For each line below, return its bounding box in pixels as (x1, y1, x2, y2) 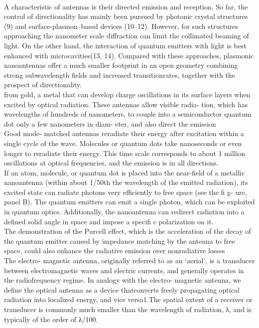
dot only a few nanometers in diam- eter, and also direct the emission (4, 118, 216, 129)
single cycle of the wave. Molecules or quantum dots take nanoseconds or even (4, 138, 242, 148)
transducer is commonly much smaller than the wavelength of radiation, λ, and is (4, 304, 252, 314)
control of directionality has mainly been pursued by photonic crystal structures (4, 11, 248, 21)
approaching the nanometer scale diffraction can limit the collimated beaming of (4, 30, 249, 41)
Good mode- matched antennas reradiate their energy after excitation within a (4, 128, 244, 139)
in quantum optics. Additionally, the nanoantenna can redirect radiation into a (4, 206, 245, 217)
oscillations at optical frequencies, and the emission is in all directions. (4, 158, 219, 168)
